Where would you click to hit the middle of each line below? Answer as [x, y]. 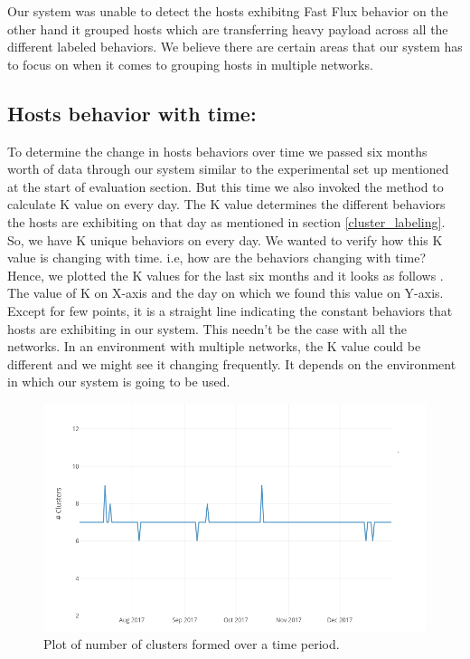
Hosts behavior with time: [132, 113]
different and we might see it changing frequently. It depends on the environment [232, 363]
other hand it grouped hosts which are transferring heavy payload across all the [228, 29]
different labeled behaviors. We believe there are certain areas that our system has [235, 47]
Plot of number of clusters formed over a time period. [192, 643]
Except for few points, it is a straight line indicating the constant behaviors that [230, 310]
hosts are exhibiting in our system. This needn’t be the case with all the [207, 328]
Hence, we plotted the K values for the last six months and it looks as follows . [226, 275]
